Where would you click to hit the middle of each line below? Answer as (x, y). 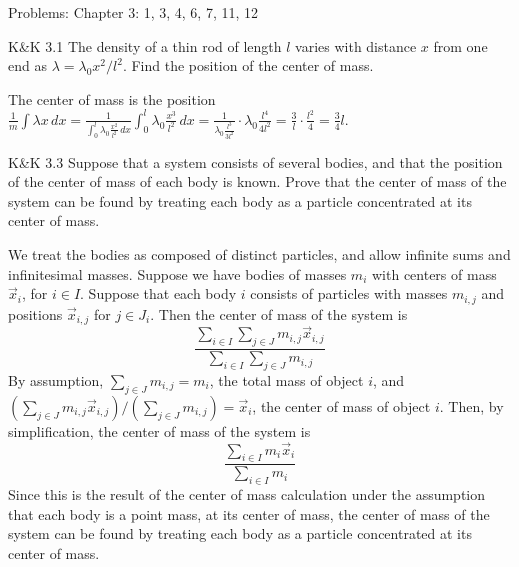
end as (27, 65)
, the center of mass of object (341, 405)
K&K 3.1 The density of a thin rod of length (145, 45)
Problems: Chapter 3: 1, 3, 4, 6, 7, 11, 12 (133, 12)
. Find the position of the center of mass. (248, 65)
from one (460, 45)
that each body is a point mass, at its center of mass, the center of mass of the (249, 513)
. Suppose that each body (158, 293)
